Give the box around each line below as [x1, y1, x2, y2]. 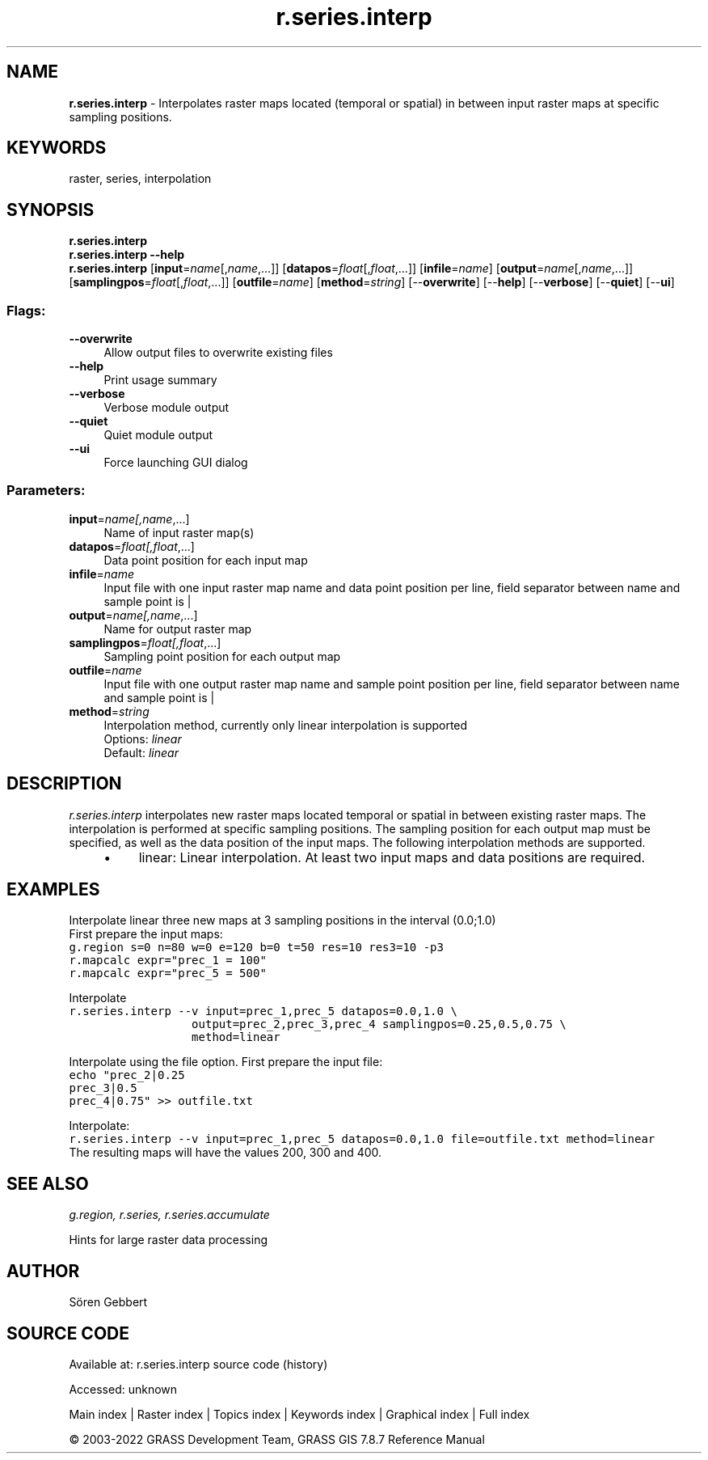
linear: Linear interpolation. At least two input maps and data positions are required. [138, 848, 646, 865]
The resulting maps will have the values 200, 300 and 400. [69, 1145, 382, 1160]
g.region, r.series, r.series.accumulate [69, 1208, 270, 1222]
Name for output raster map [103, 621, 252, 636]
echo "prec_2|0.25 [69, 1069, 185, 1082]
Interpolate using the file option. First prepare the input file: [69, 1055, 383, 1069]
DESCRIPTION [6, 773, 122, 794]
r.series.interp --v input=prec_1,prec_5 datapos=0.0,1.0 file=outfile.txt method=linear [69, 1132, 655, 1146]
